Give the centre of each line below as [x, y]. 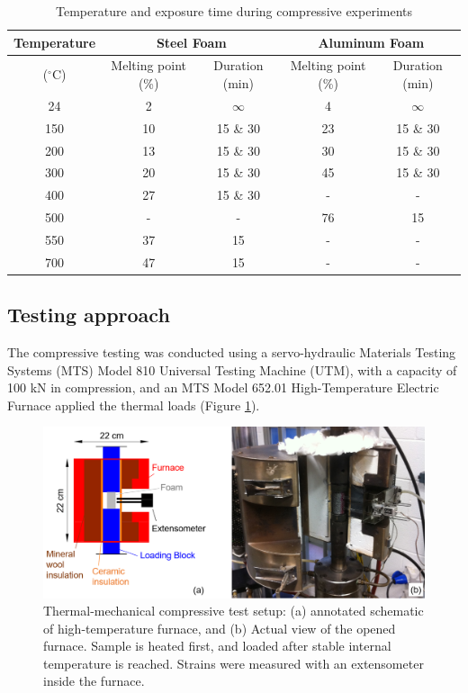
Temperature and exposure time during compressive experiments [234, 11]
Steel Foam [191, 42]
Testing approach [89, 315]
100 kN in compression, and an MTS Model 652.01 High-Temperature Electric [223, 387]
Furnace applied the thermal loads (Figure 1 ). [134, 405]
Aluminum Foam [371, 42]
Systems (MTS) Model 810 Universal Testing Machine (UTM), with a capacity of [232, 369]
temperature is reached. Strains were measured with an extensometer [234, 663]
